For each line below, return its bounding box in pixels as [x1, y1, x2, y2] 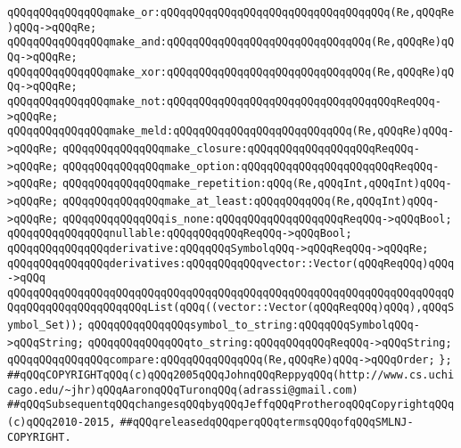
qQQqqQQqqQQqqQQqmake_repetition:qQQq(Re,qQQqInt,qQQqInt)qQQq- [62, 177, 452, 191]
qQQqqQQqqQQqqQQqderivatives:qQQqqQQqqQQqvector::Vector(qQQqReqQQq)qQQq [7, 257, 455, 270]
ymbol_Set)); [7, 319, 84, 332]
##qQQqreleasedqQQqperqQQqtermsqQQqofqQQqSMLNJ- [119, 416, 414, 429]
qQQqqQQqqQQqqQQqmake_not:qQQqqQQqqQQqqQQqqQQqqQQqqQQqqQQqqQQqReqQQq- [7, 94, 441, 108]
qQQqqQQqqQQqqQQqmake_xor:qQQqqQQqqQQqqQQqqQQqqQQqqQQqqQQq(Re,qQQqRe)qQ [7, 65, 455, 78]
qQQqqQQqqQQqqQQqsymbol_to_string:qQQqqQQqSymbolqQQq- [87, 319, 420, 332]
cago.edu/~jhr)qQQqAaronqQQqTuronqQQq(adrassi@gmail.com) [7, 383, 358, 396]
